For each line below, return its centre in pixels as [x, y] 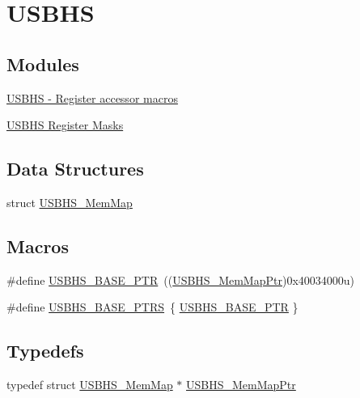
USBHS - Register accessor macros [92, 97]
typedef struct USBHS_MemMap [90, 385]
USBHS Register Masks [65, 125]
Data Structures [75, 169]
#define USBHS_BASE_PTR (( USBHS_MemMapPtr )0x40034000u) [181, 279]
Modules [43, 64]
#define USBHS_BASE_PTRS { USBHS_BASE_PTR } [152, 307]
